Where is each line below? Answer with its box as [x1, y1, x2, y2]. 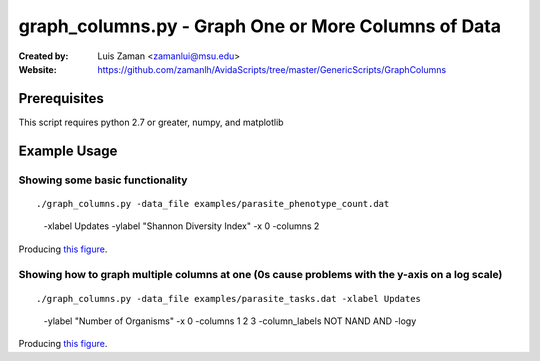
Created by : [18, 50, 69, 62]
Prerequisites [18, 90, 104, 107]
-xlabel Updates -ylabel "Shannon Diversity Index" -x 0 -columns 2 [43, 220, 320, 232]
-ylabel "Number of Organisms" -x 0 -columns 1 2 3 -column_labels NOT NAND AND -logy [43, 315, 417, 327]
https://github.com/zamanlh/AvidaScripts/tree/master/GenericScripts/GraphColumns [97, 63, 447, 75]
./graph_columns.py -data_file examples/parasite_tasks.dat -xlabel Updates [36, 293, 422, 304]
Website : [18, 63, 57, 75]
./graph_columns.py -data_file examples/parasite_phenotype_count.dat [36, 198, 390, 209]
